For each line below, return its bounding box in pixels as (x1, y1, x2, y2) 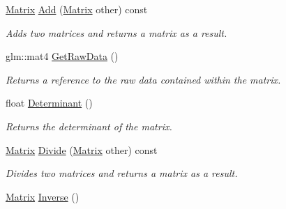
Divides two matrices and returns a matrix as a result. (6, 166, 238, 180)
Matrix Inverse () (6, 189, 80, 203)
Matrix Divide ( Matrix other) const (6, 142, 158, 157)
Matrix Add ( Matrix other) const (6, 2, 148, 16)
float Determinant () (6, 95, 93, 110)
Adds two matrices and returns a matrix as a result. (6, 25, 227, 40)
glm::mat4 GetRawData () (6, 49, 119, 63)
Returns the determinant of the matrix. (6, 118, 172, 133)
